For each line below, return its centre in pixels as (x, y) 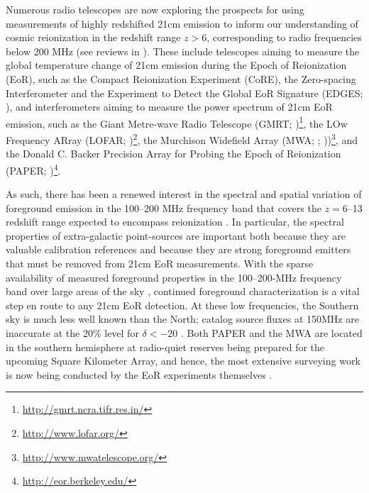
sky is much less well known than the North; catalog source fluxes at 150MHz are (182, 319)
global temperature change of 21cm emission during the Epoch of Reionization (176, 65)
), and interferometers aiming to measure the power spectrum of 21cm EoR (169, 107)
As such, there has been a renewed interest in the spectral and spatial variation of (184, 194)
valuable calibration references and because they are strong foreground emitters (178, 249)
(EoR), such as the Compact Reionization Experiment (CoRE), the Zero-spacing (181, 78)
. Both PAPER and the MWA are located (272, 333)
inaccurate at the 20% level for (72, 333)
